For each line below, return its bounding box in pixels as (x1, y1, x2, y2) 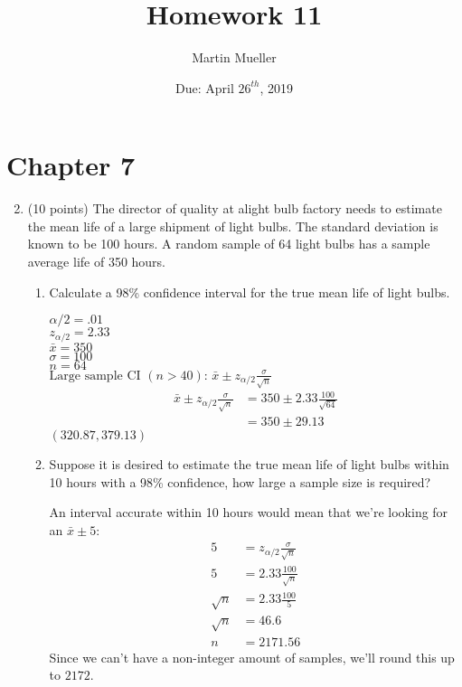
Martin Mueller (192, 48, 277, 67)
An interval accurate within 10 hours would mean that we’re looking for (49, 503, 448, 522)
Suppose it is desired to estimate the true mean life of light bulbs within (49, 455, 449, 474)
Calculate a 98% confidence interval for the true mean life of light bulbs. (49, 282, 450, 301)
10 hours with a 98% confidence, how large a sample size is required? (49, 472, 431, 491)
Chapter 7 (6, 146, 136, 184)
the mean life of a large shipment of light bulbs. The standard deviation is (27, 216, 438, 235)
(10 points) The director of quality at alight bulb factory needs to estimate (27, 199, 442, 218)
